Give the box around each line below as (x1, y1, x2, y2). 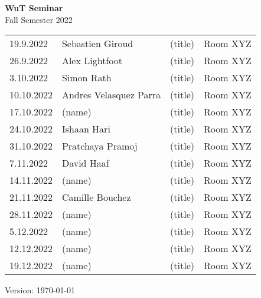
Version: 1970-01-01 (5, 284, 76, 296)
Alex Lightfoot (61, 54, 122, 68)
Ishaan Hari (61, 122, 110, 136)
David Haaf (61, 156, 109, 170)
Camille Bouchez (61, 190, 131, 204)
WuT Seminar (5, 2, 63, 14)
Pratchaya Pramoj (61, 139, 138, 153)
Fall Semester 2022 (5, 13, 73, 25)
